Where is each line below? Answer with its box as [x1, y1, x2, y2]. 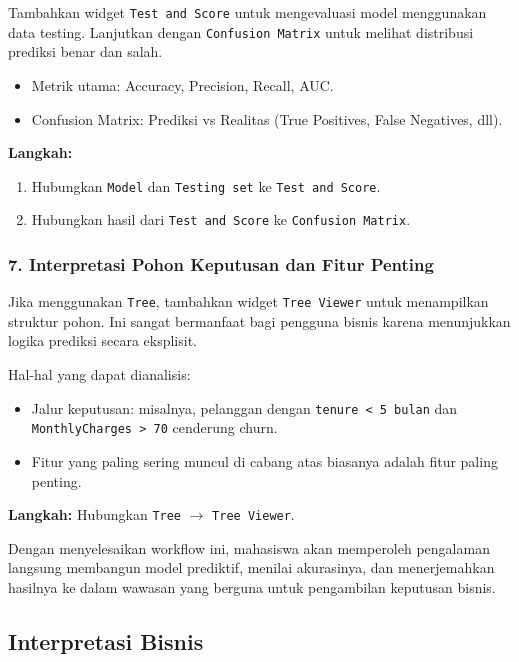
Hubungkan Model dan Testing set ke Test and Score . [31, 175, 381, 196]
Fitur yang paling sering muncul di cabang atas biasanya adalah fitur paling [31, 450, 498, 471]
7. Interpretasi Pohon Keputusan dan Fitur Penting [8, 251, 434, 276]
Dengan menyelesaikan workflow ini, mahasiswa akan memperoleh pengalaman [8, 537, 490, 558]
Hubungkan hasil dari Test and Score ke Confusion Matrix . [31, 209, 411, 230]
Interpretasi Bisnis [8, 625, 204, 656]
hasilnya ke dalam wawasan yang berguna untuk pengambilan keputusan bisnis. [8, 577, 496, 597]
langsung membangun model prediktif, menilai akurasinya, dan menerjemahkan [8, 557, 495, 578]
